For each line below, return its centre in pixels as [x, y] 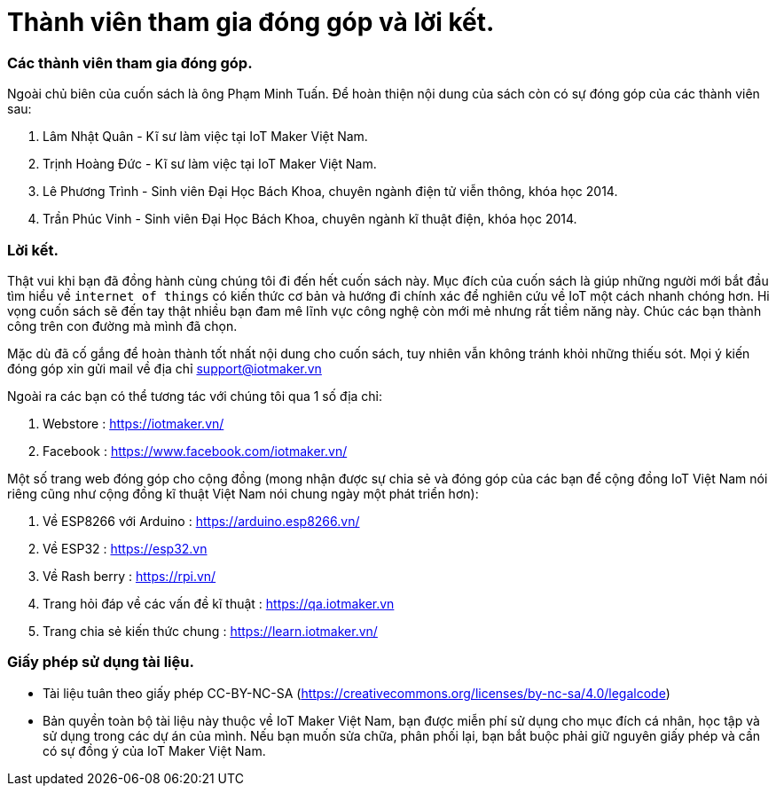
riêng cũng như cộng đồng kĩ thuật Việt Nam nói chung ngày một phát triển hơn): [243, 493]
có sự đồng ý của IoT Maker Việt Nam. [154, 750]
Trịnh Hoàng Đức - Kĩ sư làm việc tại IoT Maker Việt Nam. [210, 164]
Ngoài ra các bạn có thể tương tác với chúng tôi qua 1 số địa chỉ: [195, 396]
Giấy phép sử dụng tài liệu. [101, 662]
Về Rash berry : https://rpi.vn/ [129, 576]
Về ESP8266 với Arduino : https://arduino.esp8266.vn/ [201, 521]
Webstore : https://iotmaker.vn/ [133, 423]
